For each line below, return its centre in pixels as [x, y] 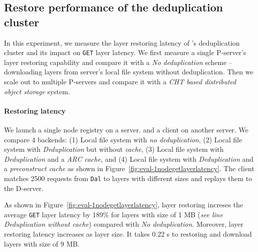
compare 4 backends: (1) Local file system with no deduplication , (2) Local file [123, 139]
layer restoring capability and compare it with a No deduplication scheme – [118, 62]
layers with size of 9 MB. [42, 243]
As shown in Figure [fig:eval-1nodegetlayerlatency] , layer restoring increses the [124, 205]
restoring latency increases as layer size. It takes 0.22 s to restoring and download [128, 234]
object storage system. [37, 91]
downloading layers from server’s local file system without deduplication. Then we [129, 72]
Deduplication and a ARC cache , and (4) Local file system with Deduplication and [129, 158]
